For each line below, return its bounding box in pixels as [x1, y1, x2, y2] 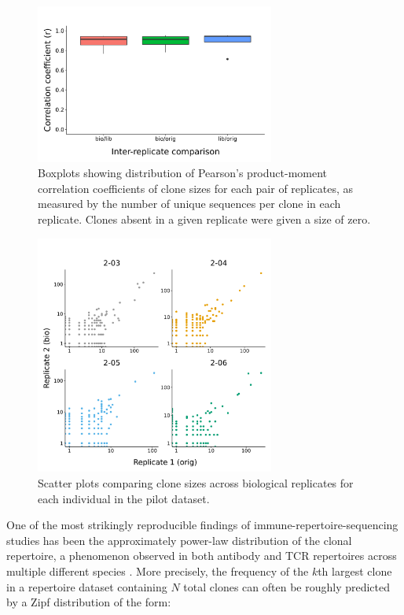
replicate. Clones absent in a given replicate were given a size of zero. [38, 211, 371, 228]
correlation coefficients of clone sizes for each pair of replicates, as [38, 180, 354, 196]
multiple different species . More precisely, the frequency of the [6, 562, 309, 579]
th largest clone [318, 562, 392, 579]
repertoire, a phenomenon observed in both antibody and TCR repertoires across [6, 547, 397, 564]
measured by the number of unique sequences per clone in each [38, 195, 341, 212]
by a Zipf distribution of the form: [6, 594, 171, 610]
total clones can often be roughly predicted [183, 578, 391, 595]
